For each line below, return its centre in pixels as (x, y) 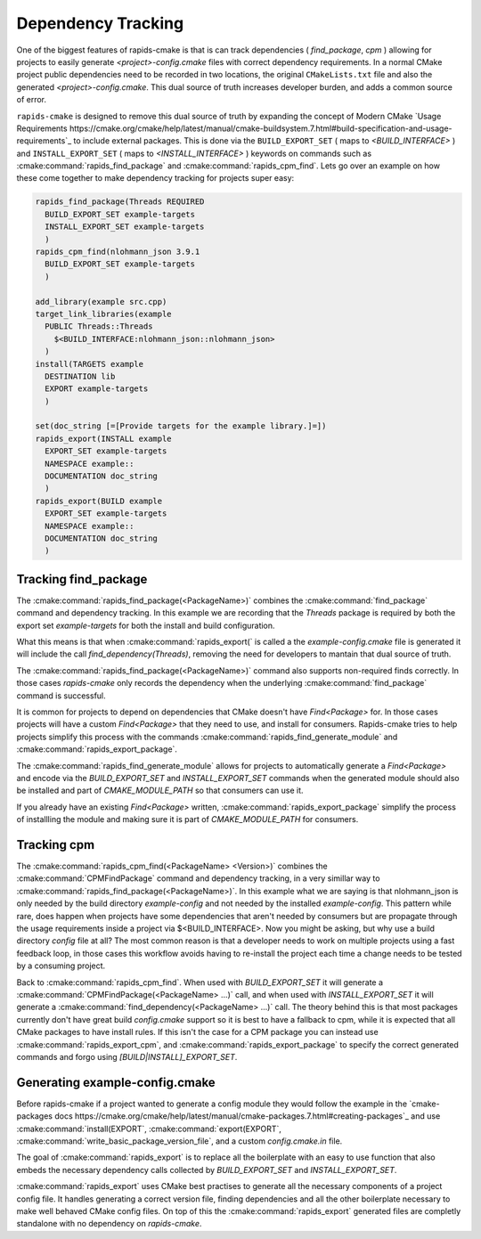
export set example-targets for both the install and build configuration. (146, 625)
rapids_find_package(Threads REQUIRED (120, 202)
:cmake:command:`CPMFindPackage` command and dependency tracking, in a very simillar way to (198, 878)
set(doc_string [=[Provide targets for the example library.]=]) (181, 426)
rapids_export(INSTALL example (104, 438)
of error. (32, 100)
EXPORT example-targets (97, 389)
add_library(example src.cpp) (101, 302)
